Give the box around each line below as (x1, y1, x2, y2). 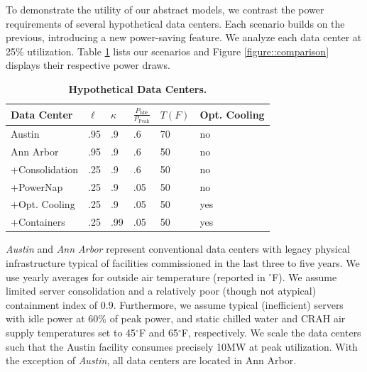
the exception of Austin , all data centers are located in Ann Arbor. (6, 353, 297, 368)
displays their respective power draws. (6, 58, 170, 72)
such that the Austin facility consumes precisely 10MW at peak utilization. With (6, 339, 358, 354)
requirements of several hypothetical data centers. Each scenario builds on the (6, 16, 345, 31)
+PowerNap (11, 179, 63, 194)
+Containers (11, 214, 65, 229)
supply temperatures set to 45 (6, 324, 136, 339)
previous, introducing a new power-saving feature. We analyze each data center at (6, 30, 362, 45)
